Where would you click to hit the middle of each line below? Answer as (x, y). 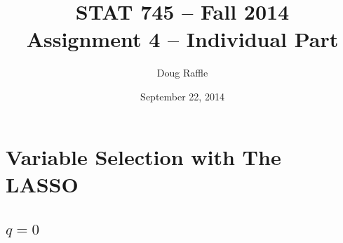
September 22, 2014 (182, 96)
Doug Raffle (182, 73)
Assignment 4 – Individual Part (182, 39)
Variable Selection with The (143, 156)
